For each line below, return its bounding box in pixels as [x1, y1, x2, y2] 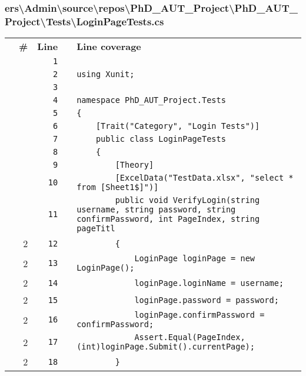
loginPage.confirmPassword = [134, 310, 265, 320]
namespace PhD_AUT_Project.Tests [76, 95, 226, 105]
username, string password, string [76, 205, 236, 215]
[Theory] [115, 160, 154, 170]
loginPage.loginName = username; [134, 278, 284, 288]
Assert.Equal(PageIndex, [134, 332, 245, 342]
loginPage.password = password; [134, 295, 279, 305]
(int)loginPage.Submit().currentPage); [76, 342, 255, 352]
